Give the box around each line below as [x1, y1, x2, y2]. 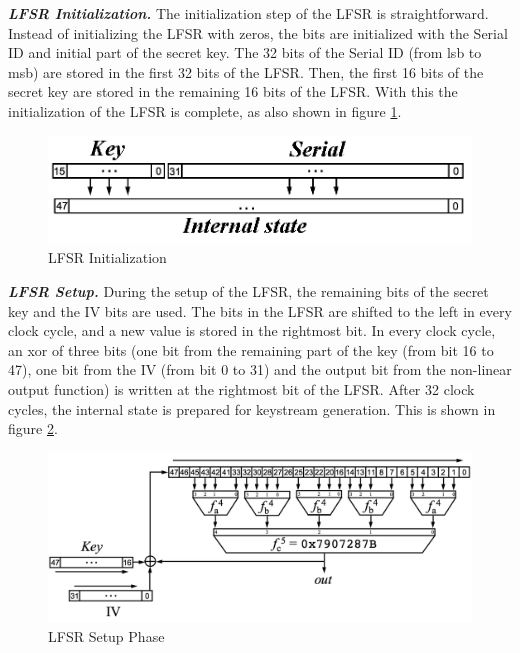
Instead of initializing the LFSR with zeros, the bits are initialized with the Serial [8, 22, 508, 43]
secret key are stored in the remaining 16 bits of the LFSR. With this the [8, 81, 458, 102]
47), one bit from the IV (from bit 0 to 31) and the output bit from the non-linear [8, 359, 512, 380]
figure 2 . [8, 418, 58, 439]
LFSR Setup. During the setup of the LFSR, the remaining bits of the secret [8, 280, 489, 301]
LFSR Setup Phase [48, 626, 165, 647]
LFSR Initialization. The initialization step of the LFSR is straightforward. [8, 3, 489, 23]
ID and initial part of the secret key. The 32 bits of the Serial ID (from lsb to [8, 42, 482, 63]
